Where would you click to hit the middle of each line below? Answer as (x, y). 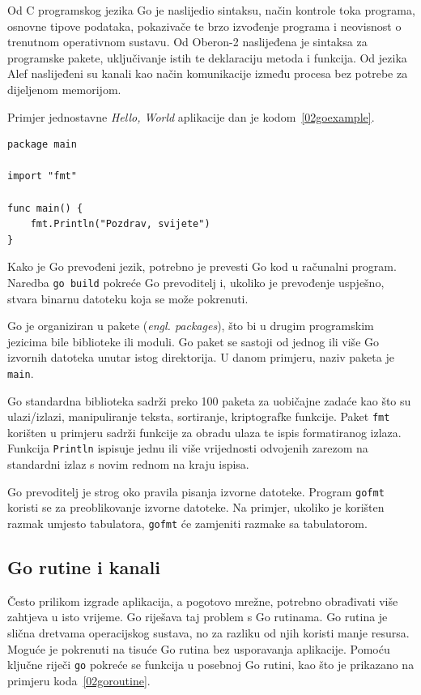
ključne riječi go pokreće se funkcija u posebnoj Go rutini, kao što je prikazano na (211, 665)
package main (42, 145)
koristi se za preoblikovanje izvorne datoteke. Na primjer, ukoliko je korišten (196, 507)
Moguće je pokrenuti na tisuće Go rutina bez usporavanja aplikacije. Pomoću (199, 648)
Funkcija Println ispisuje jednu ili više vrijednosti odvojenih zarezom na (188, 448)
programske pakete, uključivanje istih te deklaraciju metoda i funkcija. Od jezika (207, 57)
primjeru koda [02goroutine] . (79, 680)
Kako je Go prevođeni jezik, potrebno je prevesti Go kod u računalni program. (202, 266)
